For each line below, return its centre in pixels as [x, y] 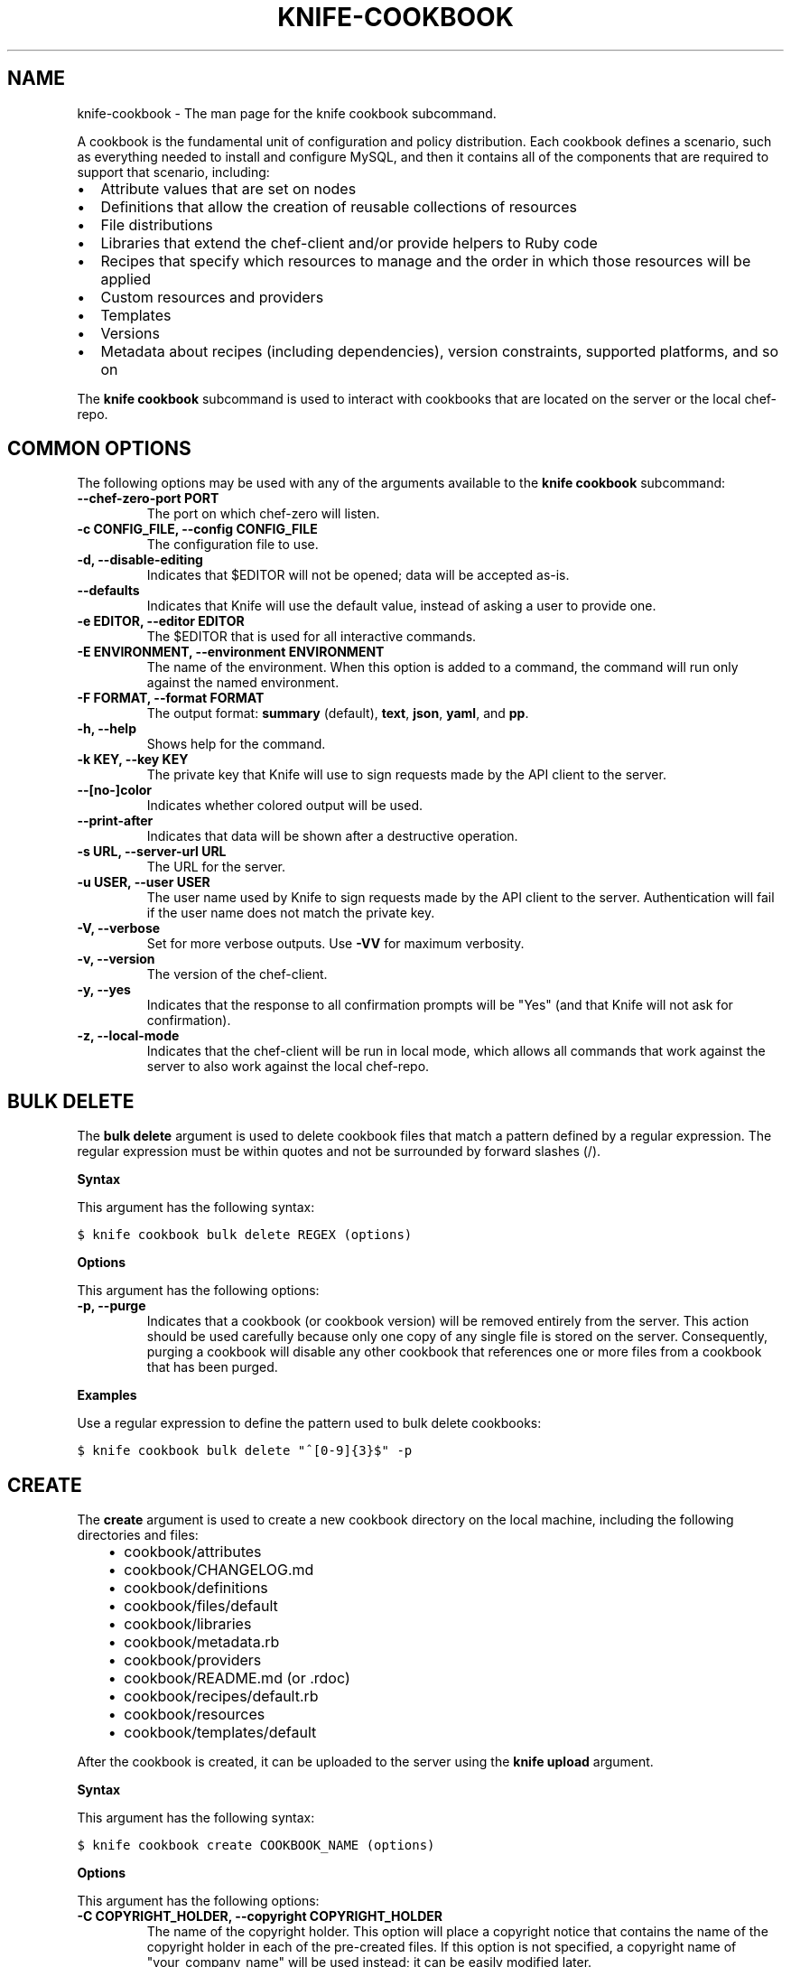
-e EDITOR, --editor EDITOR [161, 621]
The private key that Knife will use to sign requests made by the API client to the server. [406, 775]
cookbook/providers [193, 1660]
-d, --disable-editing [140, 560]
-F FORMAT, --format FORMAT [171, 698]
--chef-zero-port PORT [148, 499]
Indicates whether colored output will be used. [285, 806]
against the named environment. [243, 683]
